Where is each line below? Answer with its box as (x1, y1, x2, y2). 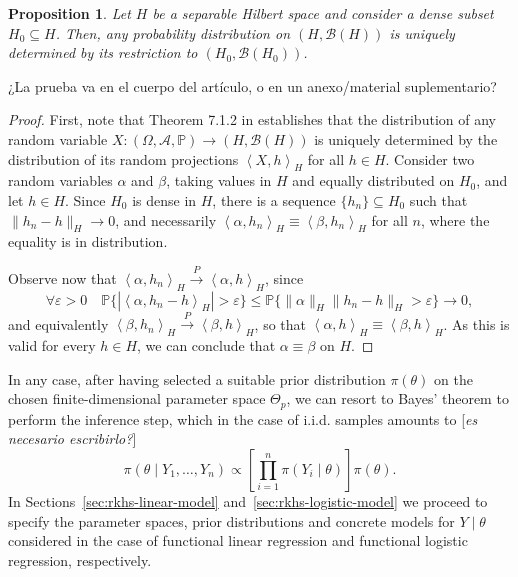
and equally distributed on (292, 170, 455, 191)
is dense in (132, 189, 197, 210)
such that (409, 189, 468, 210)
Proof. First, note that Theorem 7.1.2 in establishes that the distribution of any (8, 109, 496, 130)
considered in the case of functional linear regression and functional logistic (8, 530, 468, 551)
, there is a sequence (212, 189, 336, 210)
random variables (8, 170, 113, 191)
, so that (254, 313, 307, 334)
